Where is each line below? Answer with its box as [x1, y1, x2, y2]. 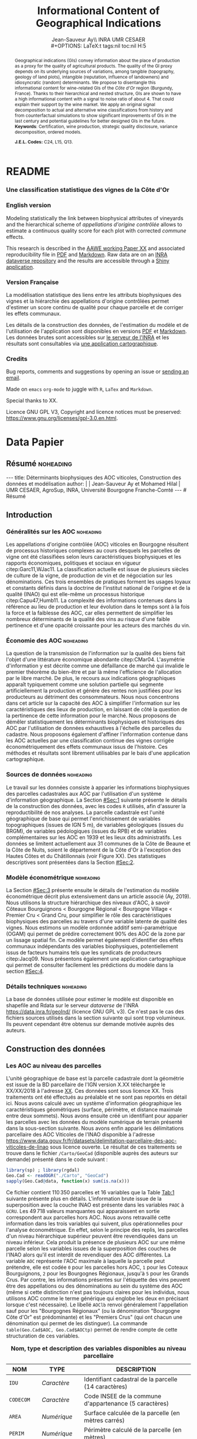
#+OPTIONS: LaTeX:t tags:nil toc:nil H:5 [50, 42, 147, 49]
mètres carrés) [84, 1416, 125, 1424]
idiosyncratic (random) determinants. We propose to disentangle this [14, 79, 157, 86]
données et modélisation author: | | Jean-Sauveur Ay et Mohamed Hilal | [6, 480, 181, 488]
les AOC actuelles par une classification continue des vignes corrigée [6, 737, 174, 744]
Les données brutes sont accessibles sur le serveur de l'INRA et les [6, 334, 169, 341]
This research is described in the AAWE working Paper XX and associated [6, 245, 185, 252]
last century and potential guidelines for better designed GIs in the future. [14, 117, 166, 124]
